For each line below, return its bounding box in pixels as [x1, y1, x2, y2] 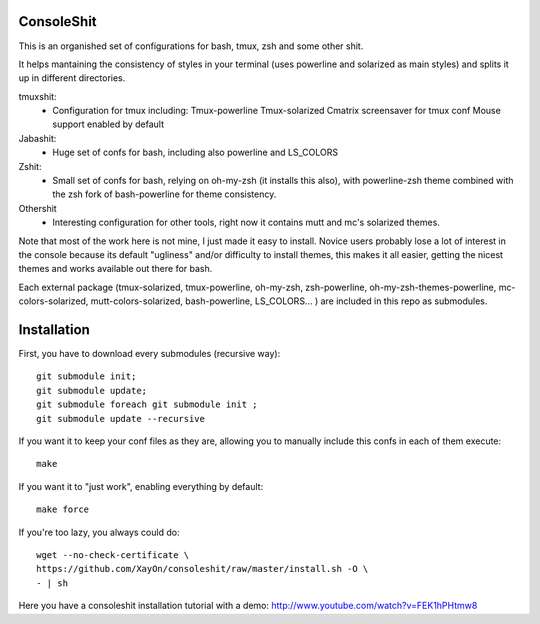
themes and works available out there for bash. [18, 263, 213, 275]
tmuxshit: [18, 90, 57, 102]
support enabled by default [52, 118, 165, 130]
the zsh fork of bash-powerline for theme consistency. [52, 188, 277, 200]
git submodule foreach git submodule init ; [36, 399, 259, 410]
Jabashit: [18, 132, 57, 144]
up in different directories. [18, 72, 126, 84]
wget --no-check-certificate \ [36, 549, 190, 560]
